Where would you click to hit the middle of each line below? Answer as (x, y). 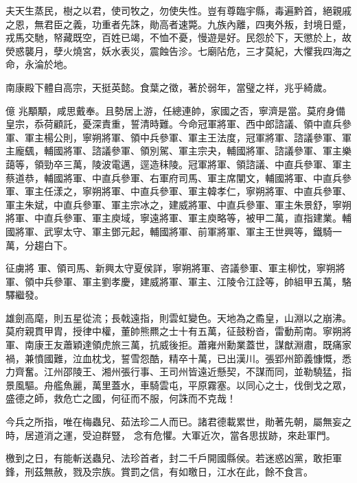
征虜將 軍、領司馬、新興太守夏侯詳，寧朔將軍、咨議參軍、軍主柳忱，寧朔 (171, 268)
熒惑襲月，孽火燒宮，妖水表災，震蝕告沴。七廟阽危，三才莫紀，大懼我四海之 (178, 50)
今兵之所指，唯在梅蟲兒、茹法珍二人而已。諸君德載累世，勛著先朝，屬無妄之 (178, 422)
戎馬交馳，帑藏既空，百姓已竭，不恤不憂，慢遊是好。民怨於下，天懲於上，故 (178, 37)
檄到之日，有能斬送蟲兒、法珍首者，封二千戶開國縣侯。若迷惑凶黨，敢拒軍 (174, 458)
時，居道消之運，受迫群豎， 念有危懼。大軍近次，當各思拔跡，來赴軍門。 (171, 435)
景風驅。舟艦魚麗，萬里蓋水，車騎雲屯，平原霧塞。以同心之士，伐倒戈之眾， (178, 385)
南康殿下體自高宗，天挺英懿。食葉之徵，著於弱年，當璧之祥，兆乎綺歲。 (169, 87)
